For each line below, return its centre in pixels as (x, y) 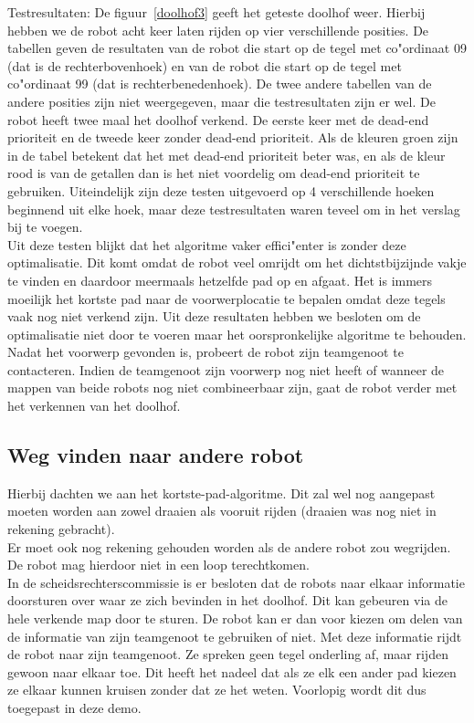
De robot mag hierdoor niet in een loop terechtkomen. (158, 565)
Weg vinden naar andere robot (156, 455)
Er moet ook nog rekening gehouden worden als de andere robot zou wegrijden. (229, 546)
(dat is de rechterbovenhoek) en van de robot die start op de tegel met (205, 65)
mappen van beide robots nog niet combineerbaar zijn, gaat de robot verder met (232, 388)
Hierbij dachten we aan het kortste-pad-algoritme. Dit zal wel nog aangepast (221, 492)
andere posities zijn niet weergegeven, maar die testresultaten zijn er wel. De (221, 101)
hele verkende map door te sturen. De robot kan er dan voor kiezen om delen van (235, 618)
